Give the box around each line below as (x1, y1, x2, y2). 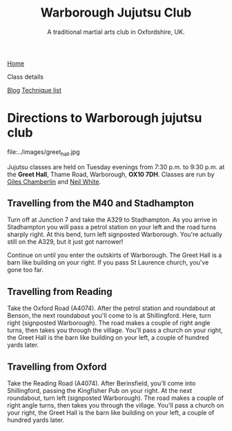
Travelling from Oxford (7, 361, 107, 372)
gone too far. (7, 266, 43, 274)
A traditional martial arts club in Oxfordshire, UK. (47, 28, 185, 36)
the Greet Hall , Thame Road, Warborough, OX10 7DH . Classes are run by (7, 170, 215, 178)
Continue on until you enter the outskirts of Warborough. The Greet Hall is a (7, 251, 222, 260)
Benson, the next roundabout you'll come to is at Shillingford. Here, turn (7, 312, 211, 320)
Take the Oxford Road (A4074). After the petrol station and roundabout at (7, 304, 215, 312)
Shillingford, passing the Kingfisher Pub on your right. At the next (7, 387, 192, 395)
